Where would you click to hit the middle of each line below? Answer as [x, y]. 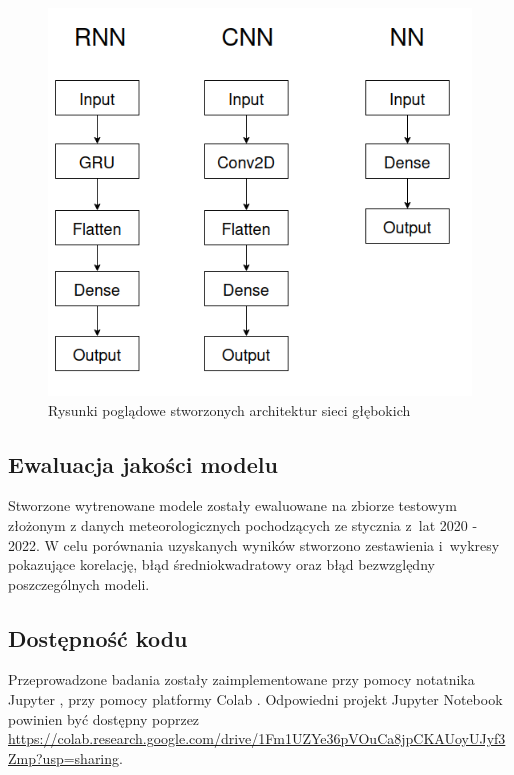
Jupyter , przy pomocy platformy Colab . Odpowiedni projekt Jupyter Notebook [255, 699]
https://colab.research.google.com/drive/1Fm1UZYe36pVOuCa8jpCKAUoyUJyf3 [257, 738]
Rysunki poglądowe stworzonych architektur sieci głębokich [229, 409]
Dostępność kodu [98, 637]
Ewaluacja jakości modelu [143, 463]
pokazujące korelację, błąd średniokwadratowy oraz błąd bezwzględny [221, 564]
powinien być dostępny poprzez [104, 718]
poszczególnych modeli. [79, 583]
